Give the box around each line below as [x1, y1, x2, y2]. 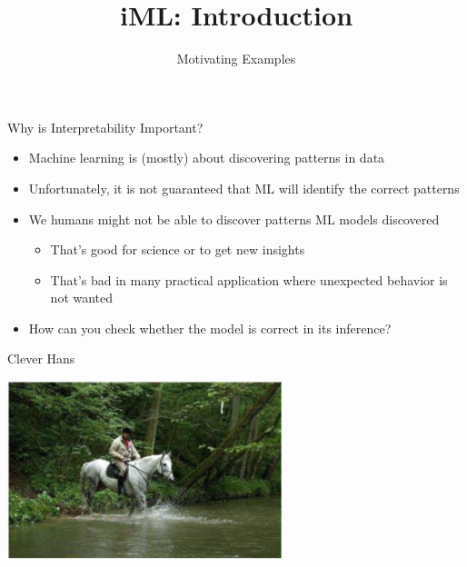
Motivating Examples [176, 49, 296, 68]
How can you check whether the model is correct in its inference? [28, 318, 392, 337]
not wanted [50, 288, 114, 307]
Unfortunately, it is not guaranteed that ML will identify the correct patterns [28, 178, 460, 197]
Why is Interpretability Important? [7, 117, 204, 136]
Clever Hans [7, 349, 75, 368]
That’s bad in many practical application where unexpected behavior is [50, 270, 448, 289]
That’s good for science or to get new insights [50, 240, 305, 259]
